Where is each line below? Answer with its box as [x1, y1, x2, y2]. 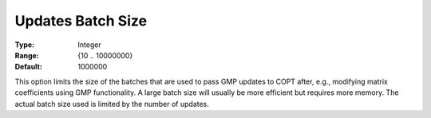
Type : [14, 40, 35, 49]
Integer [77, 40, 101, 49]
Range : [14, 50, 39, 60]
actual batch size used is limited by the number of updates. [14, 99, 209, 108]
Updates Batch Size [14, 12, 148, 29]
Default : [14, 62, 43, 72]
